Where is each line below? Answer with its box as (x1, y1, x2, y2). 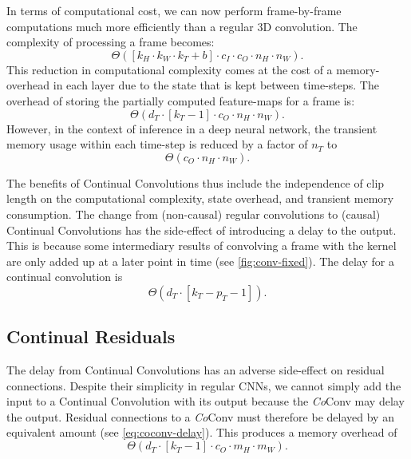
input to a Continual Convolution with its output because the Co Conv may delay (6, 393, 405, 410)
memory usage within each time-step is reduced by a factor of (6, 136, 308, 152)
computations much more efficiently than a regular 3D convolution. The (6, 18, 358, 34)
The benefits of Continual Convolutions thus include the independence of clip (6, 174, 385, 191)
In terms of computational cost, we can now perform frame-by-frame (6, 2, 342, 18)
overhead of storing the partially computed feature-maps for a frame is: (6, 92, 355, 109)
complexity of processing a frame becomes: (6, 34, 215, 50)
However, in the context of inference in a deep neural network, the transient (6, 120, 377, 137)
